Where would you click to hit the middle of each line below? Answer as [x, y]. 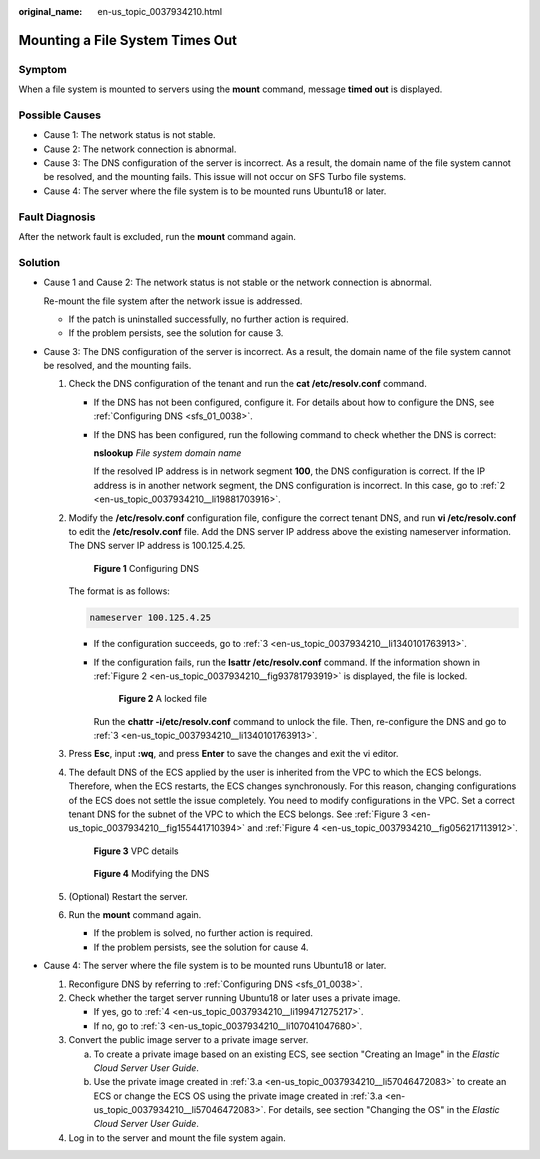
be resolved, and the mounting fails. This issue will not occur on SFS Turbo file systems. [225, 177]
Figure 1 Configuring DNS [146, 568]
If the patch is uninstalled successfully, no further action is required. [208, 319]
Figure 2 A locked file [162, 699]
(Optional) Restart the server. [128, 896]
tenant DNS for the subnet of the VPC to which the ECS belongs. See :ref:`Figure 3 [238, 814]
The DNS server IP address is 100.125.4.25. [157, 546]
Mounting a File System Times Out [127, 40]
